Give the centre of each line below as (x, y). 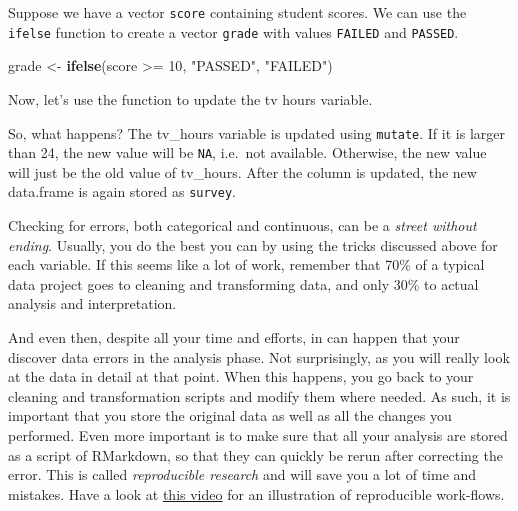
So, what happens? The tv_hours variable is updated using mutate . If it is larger (256, 132)
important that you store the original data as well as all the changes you (230, 415)
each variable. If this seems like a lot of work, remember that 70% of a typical (246, 264)
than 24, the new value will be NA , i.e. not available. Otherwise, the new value (247, 152)
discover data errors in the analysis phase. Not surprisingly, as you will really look (259, 356)
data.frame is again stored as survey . (122, 191)
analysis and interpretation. (92, 303)
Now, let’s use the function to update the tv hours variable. (190, 98)
